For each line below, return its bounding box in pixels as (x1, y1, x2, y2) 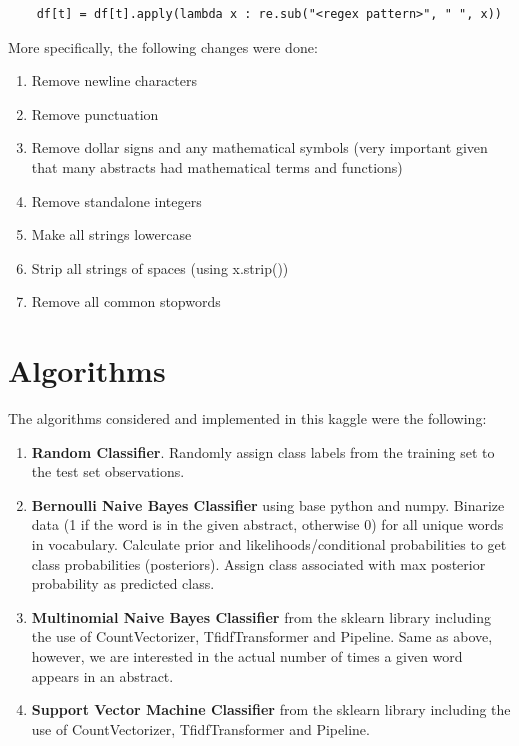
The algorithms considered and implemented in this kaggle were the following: (8, 408, 487, 429)
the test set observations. (31, 461, 185, 482)
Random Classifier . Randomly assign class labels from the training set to (31, 441, 495, 462)
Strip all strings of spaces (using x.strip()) (31, 257, 289, 278)
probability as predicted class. (31, 573, 215, 594)
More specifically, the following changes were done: (8, 36, 318, 57)
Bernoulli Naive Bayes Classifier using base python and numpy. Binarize (31, 494, 505, 515)
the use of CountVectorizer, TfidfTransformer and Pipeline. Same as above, (31, 626, 493, 647)
